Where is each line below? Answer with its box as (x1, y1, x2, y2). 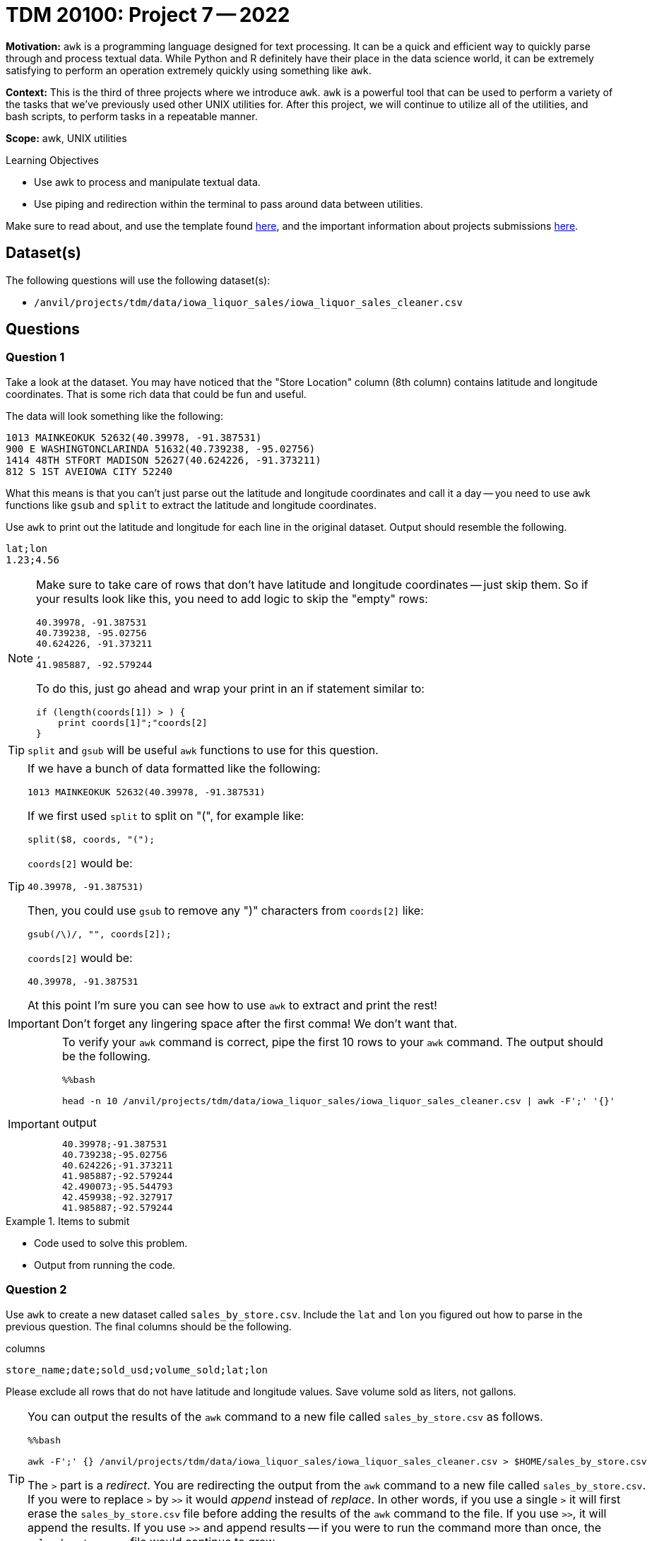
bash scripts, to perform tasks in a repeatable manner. (6, 110, 258, 122)
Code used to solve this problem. (34, 1236, 188, 1249)
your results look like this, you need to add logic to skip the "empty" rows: (36, 591, 428, 606)
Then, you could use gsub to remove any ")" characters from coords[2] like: (28, 903, 424, 918)
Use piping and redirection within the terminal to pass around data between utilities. (34, 197, 423, 210)
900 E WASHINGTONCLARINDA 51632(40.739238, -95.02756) (6, 443, 316, 455)
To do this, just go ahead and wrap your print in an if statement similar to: (36, 681, 425, 696)
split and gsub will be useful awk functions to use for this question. (28, 742, 379, 757)
